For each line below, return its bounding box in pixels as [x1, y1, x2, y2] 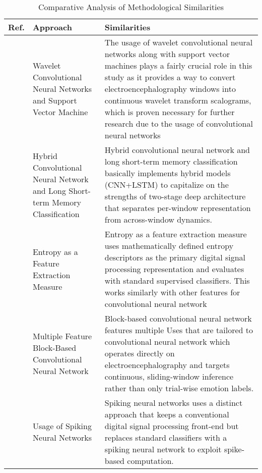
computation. [127, 455, 174, 466]
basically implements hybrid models [104, 167, 231, 179]
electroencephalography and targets [104, 359, 230, 371]
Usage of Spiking [32, 420, 92, 432]
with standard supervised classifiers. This [104, 275, 250, 286]
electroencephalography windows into [104, 83, 236, 94]
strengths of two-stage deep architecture [104, 190, 246, 202]
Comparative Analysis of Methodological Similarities [38, 1, 224, 13]
